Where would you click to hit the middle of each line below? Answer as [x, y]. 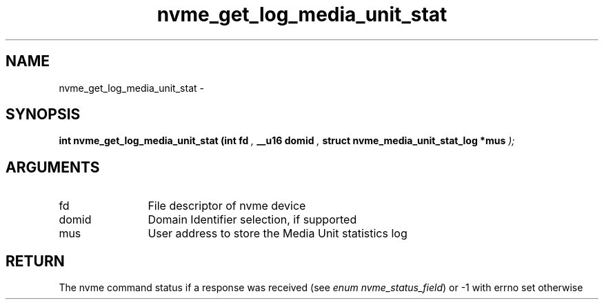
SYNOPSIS [43, 115]
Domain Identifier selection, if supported [252, 220]
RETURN [35, 261]
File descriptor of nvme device [227, 206]
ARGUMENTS [53, 167]
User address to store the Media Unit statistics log [278, 234]
